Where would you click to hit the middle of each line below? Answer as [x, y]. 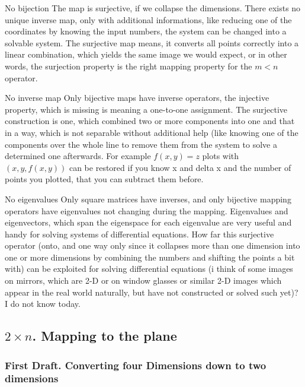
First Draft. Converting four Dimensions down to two [136, 365]
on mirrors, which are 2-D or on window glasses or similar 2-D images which [143, 280]
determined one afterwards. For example [78, 156]
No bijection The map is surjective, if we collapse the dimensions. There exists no [153, 8]
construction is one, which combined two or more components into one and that [150, 121]
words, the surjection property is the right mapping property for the [129, 66]
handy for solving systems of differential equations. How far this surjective [139, 234]
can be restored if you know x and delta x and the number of [180, 167]
